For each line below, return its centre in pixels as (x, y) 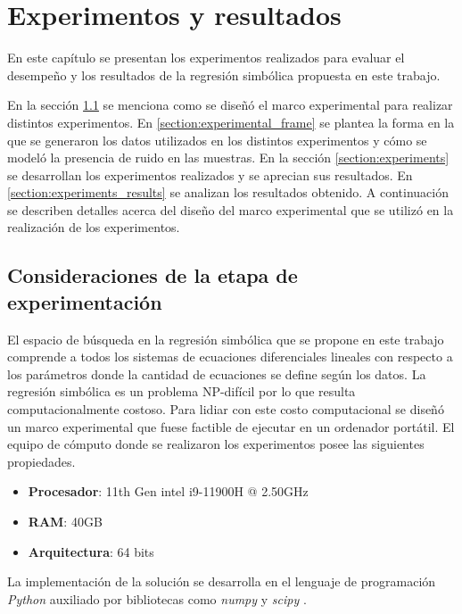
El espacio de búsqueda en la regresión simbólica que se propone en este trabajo (226, 339)
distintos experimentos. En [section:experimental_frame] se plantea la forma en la (231, 122)
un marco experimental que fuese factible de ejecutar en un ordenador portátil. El (231, 426)
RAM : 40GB (65, 521)
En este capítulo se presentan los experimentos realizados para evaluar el (206, 58)
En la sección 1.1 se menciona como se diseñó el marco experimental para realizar (230, 105)
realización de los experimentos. (94, 227)
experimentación (85, 301)
